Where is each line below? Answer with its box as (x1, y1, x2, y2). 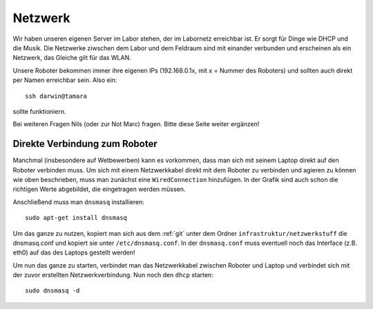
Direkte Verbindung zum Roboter (12, 138, 158, 150)
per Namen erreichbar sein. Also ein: (12, 76, 117, 84)
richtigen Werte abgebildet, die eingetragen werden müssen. (12, 185, 186, 193)
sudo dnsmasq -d (25, 287, 80, 295)
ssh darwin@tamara (25, 92, 88, 100)
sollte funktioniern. (12, 107, 66, 115)
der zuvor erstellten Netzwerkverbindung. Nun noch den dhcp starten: (12, 271, 213, 279)
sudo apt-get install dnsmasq (25, 214, 128, 222)
